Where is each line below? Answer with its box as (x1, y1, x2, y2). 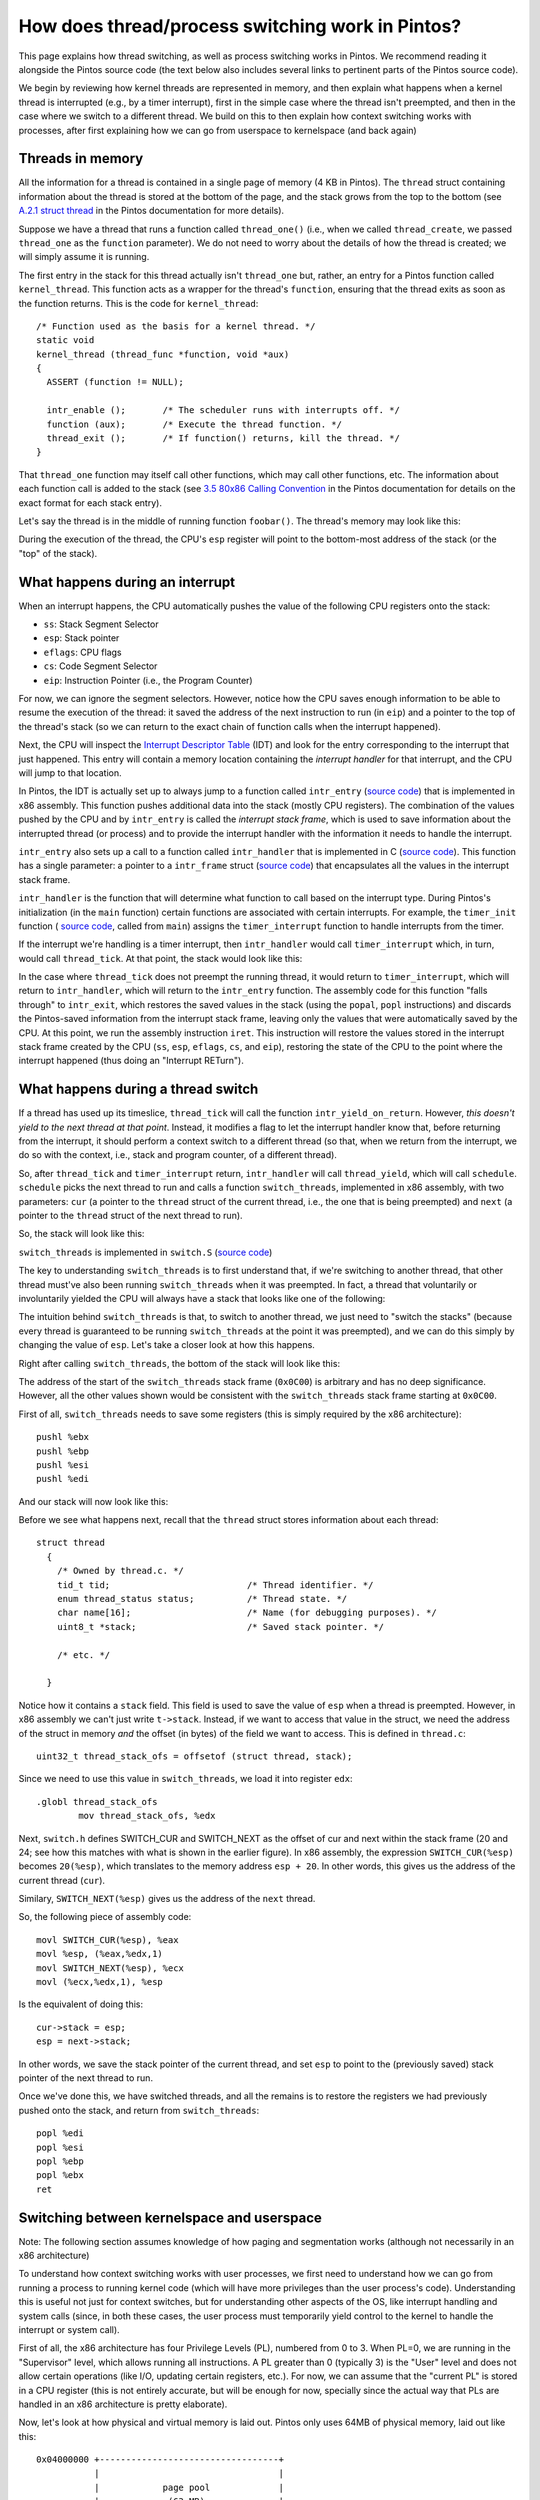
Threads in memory (18, 150, 144, 167)
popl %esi (36, 2141, 84, 2153)
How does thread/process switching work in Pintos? (18, 15, 462, 37)
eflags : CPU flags (43, 646, 122, 658)
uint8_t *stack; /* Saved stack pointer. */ (56, 1621, 385, 1632)
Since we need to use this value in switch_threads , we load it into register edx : (18, 1773, 353, 1785)
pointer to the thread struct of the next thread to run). (18, 1210, 244, 1222)
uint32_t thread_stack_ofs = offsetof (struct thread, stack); (36, 1750, 353, 1762)
